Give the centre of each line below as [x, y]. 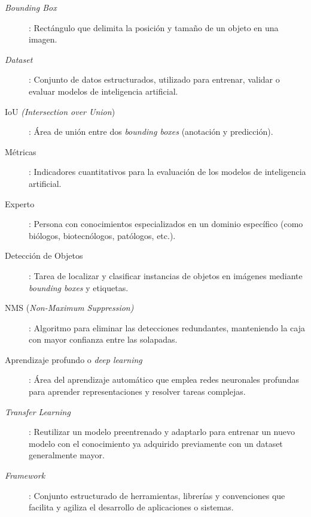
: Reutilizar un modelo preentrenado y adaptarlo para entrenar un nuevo [162, 432]
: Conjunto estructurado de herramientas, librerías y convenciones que [157, 495]
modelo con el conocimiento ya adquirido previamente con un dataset [156, 443]
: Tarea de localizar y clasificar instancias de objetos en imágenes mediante [166, 275]
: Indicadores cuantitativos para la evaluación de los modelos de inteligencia [167, 172]
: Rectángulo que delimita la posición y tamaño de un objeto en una [154, 27]
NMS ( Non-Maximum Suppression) [69, 308]
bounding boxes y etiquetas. [79, 287]
